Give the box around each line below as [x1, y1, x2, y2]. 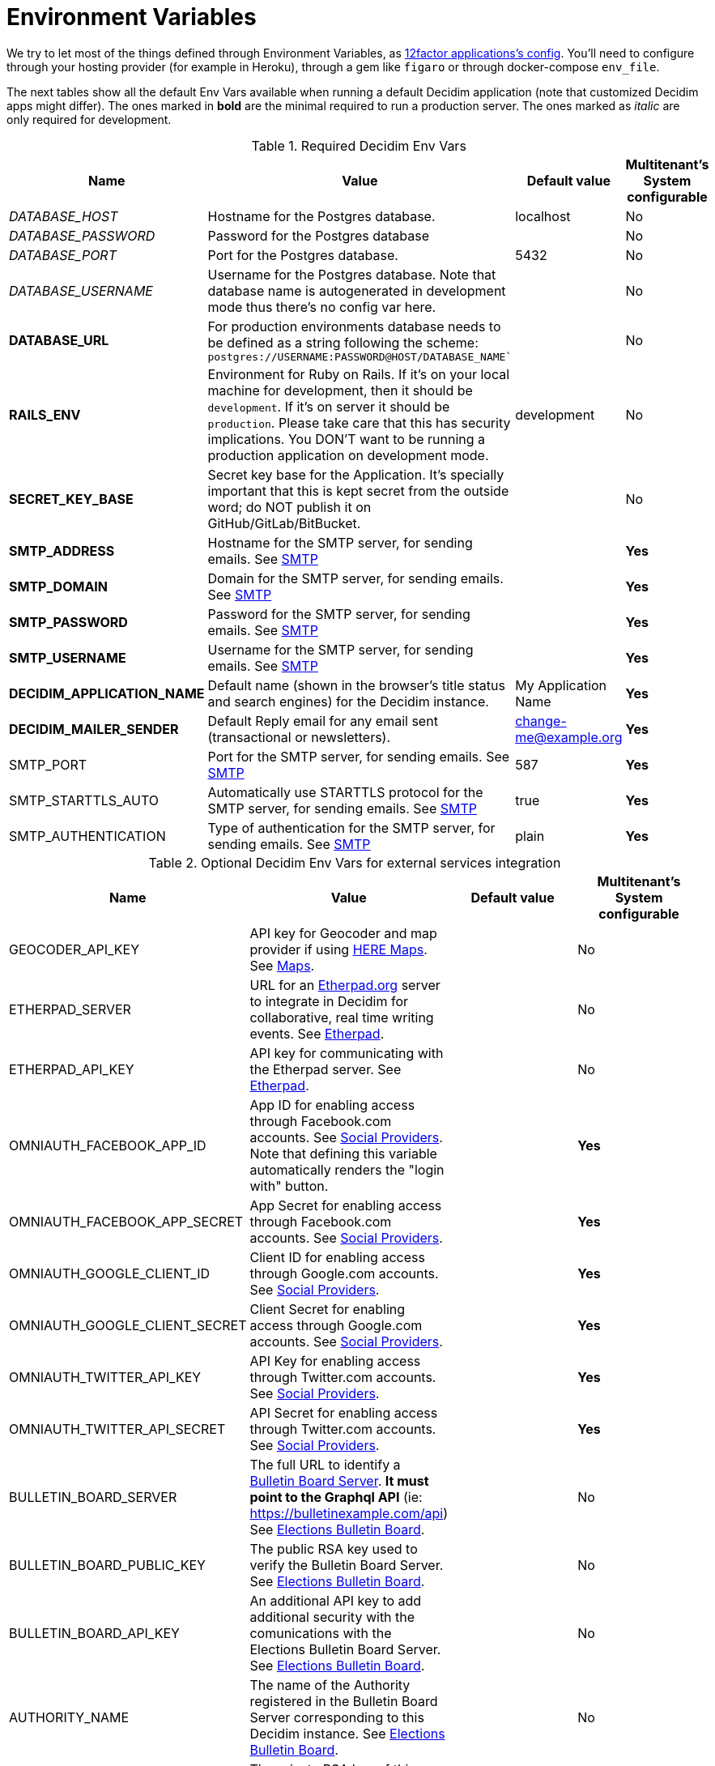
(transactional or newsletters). [207, 728, 391, 745]
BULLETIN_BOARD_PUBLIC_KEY [9, 1556, 206, 1573]
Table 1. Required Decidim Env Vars [251, 137, 466, 154]
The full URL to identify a [249, 1456, 401, 1473]
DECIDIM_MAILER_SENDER [9, 720, 179, 737]
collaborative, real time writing [249, 1009, 434, 1026]
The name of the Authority [249, 1676, 411, 1693]
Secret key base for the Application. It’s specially [207, 466, 504, 483]
